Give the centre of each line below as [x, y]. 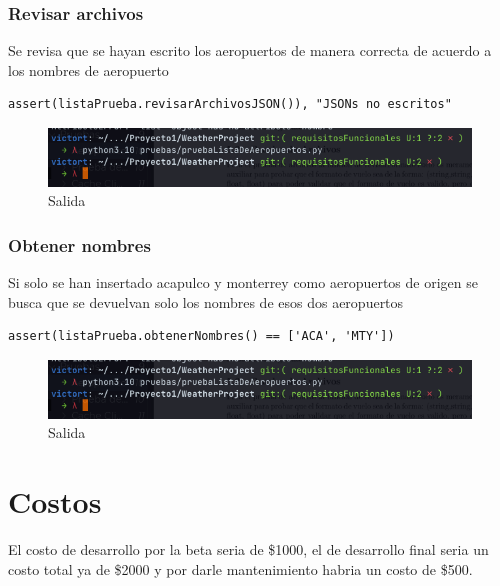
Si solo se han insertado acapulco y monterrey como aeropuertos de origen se [243, 282]
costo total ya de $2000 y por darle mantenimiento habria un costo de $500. [240, 568]
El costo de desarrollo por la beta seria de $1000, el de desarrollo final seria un [248, 548]
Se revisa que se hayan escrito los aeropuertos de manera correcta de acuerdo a [250, 50]
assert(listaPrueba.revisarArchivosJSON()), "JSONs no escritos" [230, 104]
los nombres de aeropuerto [88, 69]
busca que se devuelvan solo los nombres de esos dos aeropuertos [206, 301]
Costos [55, 500]
